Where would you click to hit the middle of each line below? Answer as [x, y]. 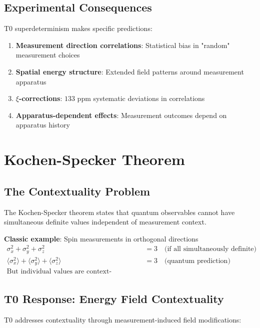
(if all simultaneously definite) [210, 249]
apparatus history [43, 125]
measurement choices [48, 55]
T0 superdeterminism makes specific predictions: [78, 28]
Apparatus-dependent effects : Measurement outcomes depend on [121, 115]
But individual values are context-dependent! [59, 272]
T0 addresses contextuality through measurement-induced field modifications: [123, 319]
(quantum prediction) [197, 261]
